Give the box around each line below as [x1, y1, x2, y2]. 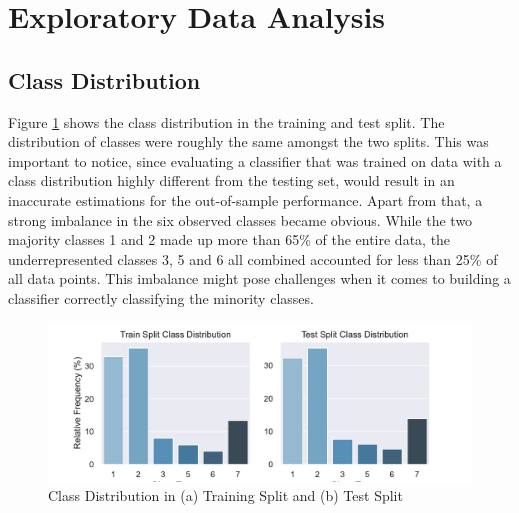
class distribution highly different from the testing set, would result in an [8, 170, 455, 191]
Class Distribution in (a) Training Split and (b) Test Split [48, 485, 403, 506]
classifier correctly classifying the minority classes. [8, 287, 314, 308]
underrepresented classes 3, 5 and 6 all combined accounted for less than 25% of [8, 248, 498, 269]
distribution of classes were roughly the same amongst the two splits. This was [8, 131, 489, 152]
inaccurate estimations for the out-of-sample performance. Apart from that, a [8, 189, 483, 210]
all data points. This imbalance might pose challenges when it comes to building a [8, 268, 511, 289]
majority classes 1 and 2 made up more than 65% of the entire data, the [8, 229, 451, 250]
